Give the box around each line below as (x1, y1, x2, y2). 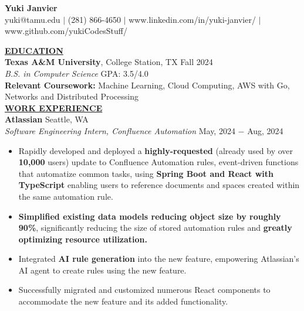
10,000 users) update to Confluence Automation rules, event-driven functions (18, 156, 299, 168)
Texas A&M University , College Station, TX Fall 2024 (5, 56, 213, 68)
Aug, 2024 (247, 124, 283, 136)
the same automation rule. (18, 190, 113, 202)
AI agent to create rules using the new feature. (18, 264, 187, 276)
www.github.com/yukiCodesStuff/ (5, 25, 127, 37)
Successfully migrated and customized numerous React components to (18, 283, 271, 296)
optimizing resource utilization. (18, 233, 148, 245)
